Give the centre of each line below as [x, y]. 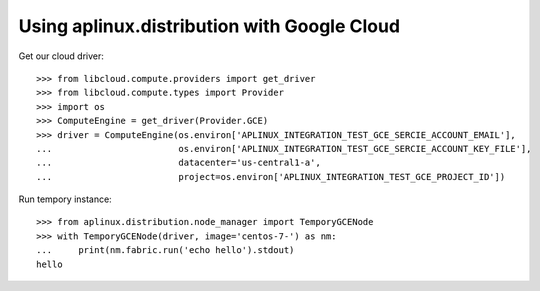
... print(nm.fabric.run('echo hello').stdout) [165, 250]
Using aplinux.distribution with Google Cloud [209, 26]
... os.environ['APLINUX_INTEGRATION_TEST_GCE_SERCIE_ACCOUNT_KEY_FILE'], [284, 148]
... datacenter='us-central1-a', [179, 163]
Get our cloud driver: [61, 56]
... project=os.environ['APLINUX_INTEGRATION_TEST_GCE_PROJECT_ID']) [271, 176]
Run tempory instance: [65, 199]
